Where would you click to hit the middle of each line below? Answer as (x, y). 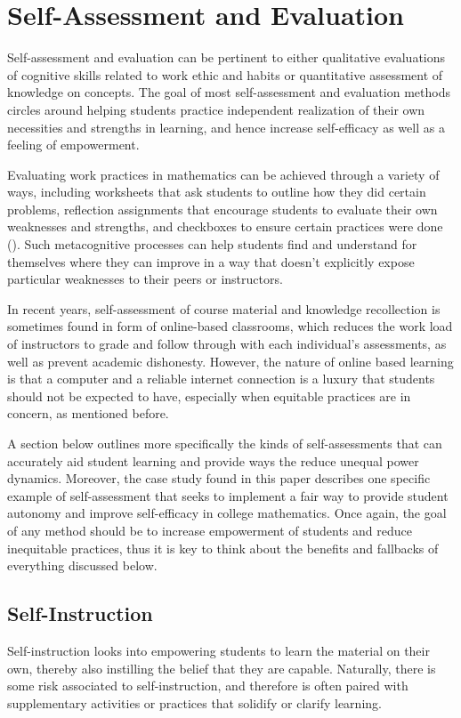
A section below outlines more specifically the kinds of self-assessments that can (225, 443)
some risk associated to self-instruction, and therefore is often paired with (208, 686)
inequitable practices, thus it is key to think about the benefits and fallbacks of (223, 548)
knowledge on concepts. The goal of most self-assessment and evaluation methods (229, 92)
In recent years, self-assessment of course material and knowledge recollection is (224, 308)
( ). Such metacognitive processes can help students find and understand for (212, 244)
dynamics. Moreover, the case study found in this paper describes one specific (219, 478)
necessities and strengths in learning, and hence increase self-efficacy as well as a (226, 127)
